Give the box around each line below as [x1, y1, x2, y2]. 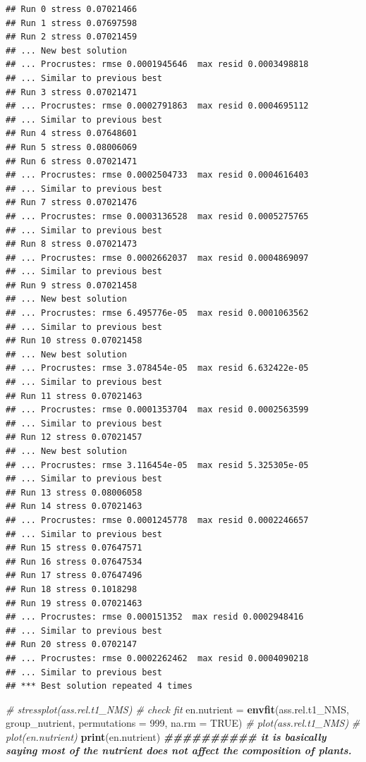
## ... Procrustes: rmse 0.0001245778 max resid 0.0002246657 [6, 515, 309, 525]
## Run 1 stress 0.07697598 [6, 18, 138, 28]
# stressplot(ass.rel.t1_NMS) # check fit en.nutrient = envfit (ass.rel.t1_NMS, [6, 701, 349, 716]
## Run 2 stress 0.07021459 [6, 32, 138, 42]
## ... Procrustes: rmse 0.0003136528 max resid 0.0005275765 [6, 211, 309, 221]
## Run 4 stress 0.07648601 [6, 128, 138, 139]
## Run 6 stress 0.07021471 [6, 156, 138, 166]
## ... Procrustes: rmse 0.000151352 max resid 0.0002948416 [6, 612, 304, 622]
